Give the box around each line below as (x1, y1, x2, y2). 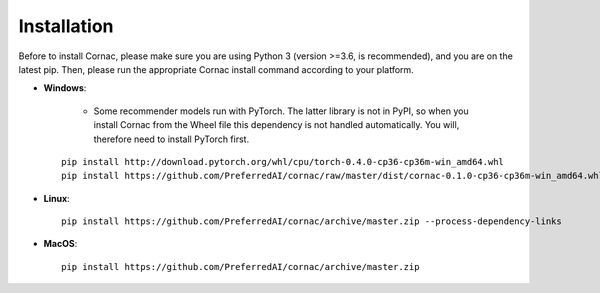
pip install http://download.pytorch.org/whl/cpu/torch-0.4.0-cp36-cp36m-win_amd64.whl (61, 156, 505, 167)
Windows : (43, 82, 87, 94)
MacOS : (43, 238, 78, 250)
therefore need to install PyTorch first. (93, 133, 250, 145)
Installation (18, 15, 114, 37)
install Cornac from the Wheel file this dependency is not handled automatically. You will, (93, 119, 460, 131)
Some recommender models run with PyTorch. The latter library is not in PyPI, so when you (93, 105, 469, 117)
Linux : (43, 192, 70, 204)
